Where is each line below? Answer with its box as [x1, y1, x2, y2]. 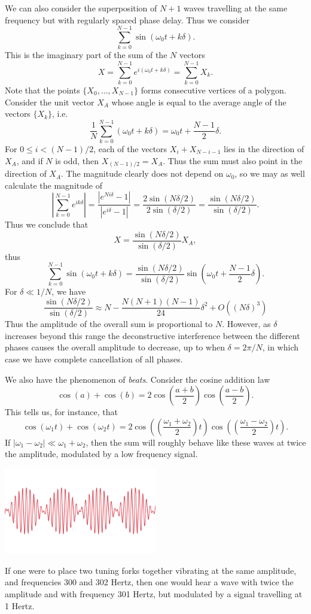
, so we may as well [234, 167, 305, 180]
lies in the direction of [224, 142, 304, 155]
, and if [16, 154, 43, 167]
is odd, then [55, 154, 99, 167]
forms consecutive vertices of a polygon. [141, 84, 286, 96]
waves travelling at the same [184, 2, 288, 14]
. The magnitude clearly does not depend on [61, 167, 224, 180]
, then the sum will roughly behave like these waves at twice [86, 435, 306, 448]
